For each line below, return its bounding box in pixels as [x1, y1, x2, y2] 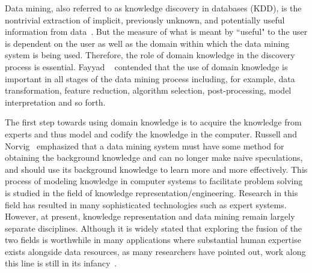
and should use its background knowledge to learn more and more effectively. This [5, 163, 308, 175]
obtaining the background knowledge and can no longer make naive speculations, [5, 151, 303, 164]
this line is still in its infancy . [5, 257, 117, 269]
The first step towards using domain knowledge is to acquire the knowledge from [5, 116, 302, 128]
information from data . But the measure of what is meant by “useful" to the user [5, 25, 308, 38]
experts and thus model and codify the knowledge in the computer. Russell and [5, 127, 297, 140]
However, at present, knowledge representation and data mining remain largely [5, 210, 295, 223]
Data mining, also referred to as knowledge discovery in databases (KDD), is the [5, 2, 302, 14]
